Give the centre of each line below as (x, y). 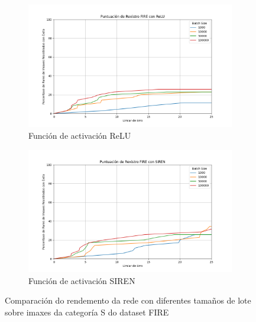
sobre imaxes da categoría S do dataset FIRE (87, 312)
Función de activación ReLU (80, 135)
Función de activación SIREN (82, 280)
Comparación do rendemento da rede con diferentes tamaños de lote (128, 300)
